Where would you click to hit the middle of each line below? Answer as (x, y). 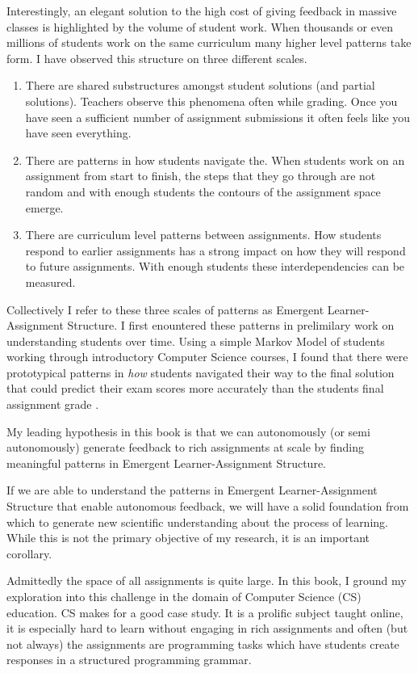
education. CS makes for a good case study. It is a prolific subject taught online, (205, 612)
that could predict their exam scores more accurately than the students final (195, 388)
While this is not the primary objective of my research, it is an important (188, 538)
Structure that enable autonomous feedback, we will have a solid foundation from (208, 506)
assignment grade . (53, 404)
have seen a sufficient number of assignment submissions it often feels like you (218, 117)
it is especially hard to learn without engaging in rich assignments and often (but (207, 628)
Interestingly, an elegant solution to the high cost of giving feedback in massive (202, 11)
